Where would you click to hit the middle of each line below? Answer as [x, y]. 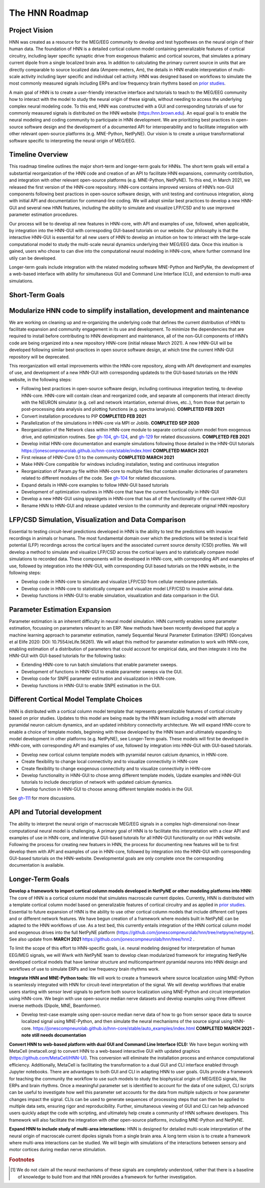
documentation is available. [37, 865]
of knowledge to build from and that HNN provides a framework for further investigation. [107, 1177]
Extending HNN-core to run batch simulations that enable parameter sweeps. [99, 665]
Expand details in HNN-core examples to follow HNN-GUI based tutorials [95, 485]
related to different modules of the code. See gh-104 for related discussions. [99, 478]
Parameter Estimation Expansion [60, 609]
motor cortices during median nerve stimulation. [58, 1150]
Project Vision [31, 30]
